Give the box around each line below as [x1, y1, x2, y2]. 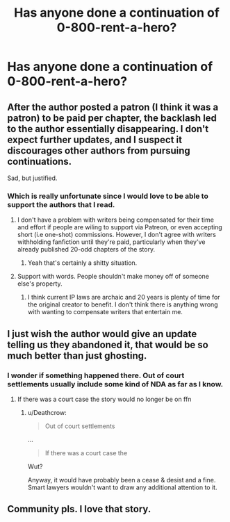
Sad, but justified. [7, 174, 58, 182]
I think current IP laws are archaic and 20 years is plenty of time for [27, 293, 220, 302]
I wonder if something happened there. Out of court [7, 370, 185, 380]
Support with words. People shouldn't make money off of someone [17, 272, 210, 281]
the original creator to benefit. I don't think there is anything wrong [27, 300, 218, 309]
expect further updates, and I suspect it [7, 133, 183, 145]
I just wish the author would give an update [7, 328, 197, 340]
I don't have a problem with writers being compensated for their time [17, 215, 214, 224]
